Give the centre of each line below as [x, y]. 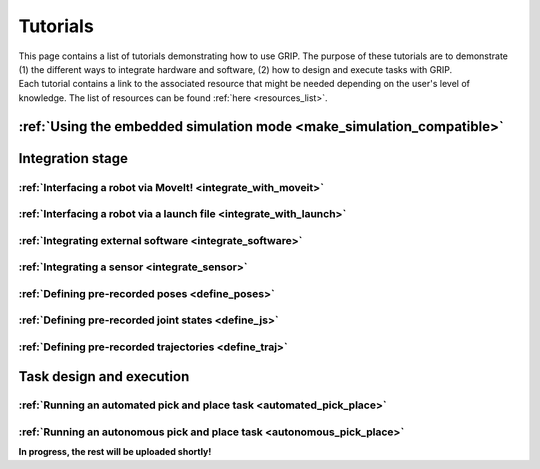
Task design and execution [104, 376]
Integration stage [73, 158]
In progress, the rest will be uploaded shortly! [115, 452]
